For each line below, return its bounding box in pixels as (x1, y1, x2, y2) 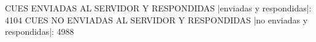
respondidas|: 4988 (5, 25, 74, 38)
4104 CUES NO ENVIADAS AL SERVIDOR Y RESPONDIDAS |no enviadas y (5, 13, 308, 26)
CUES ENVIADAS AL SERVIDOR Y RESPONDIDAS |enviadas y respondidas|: (5, 2, 312, 14)
